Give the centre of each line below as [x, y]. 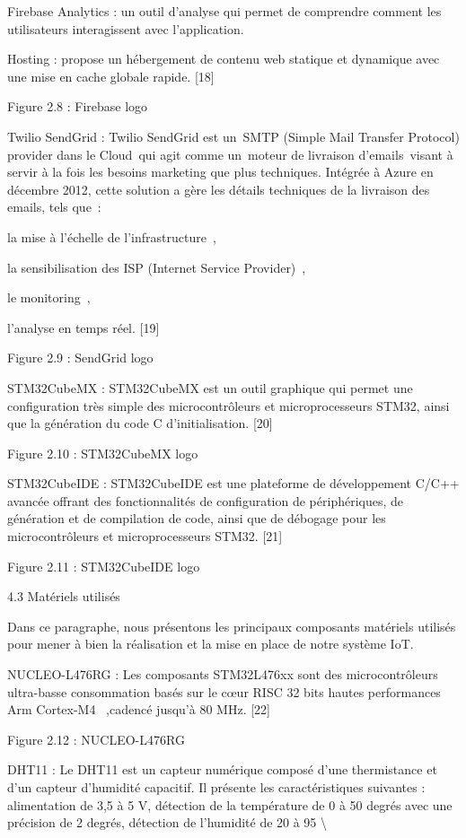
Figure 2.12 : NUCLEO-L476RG [96, 739]
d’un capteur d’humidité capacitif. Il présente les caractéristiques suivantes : [216, 787]
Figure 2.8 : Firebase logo [78, 106]
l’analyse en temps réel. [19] [84, 327]
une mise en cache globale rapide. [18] [111, 76]
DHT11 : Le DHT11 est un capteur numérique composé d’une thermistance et [222, 769]
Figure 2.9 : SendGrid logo [80, 358]
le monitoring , [49, 297]
